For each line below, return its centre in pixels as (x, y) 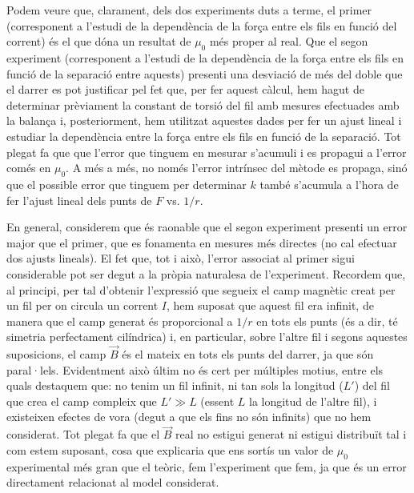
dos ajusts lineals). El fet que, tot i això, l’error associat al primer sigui (181, 258)
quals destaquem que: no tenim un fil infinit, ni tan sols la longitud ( (175, 385)
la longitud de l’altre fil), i (313, 401)
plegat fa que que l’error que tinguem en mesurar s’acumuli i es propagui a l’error (207, 152)
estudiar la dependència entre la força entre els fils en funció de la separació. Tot (204, 136)
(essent (217, 401)
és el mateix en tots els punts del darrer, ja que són (248, 354)
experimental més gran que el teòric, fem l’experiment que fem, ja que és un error (207, 466)
